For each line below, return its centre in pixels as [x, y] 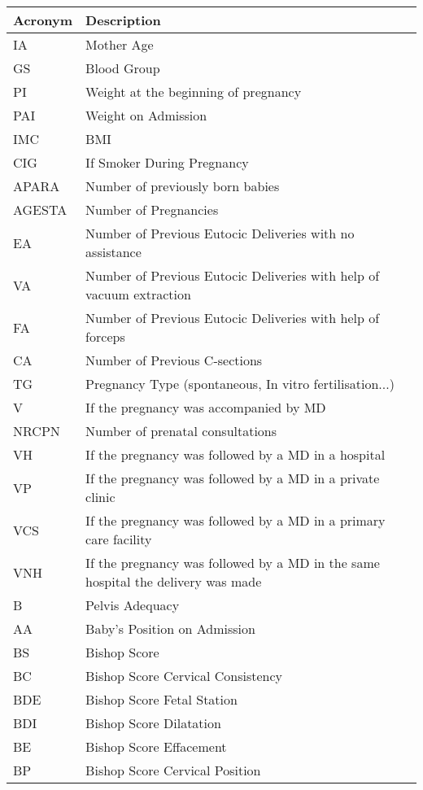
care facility [119, 539]
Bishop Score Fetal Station [161, 699]
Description [123, 20]
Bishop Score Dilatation [153, 723]
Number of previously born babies [183, 186]
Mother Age [120, 44]
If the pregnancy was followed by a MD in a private [233, 478]
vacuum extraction [138, 294]
